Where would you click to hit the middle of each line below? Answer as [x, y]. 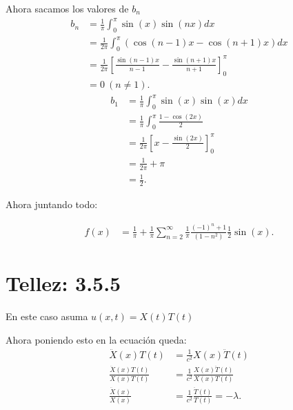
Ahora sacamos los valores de [67, 8]
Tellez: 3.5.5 [63, 283]
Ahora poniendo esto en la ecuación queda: [96, 339]
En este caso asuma [47, 316]
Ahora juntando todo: [52, 204]
